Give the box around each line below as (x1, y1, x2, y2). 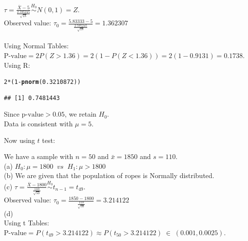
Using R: (4, 60, 30, 70)
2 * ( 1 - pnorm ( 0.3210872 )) (4, 79, 81, 86)
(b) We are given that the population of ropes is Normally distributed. (4, 170, 214, 181)
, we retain (64, 109, 96, 119)
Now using (4, 135, 35, 145)
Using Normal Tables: (4, 40, 69, 51)
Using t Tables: (4, 218, 49, 228)
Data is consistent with (4, 119, 73, 128)
